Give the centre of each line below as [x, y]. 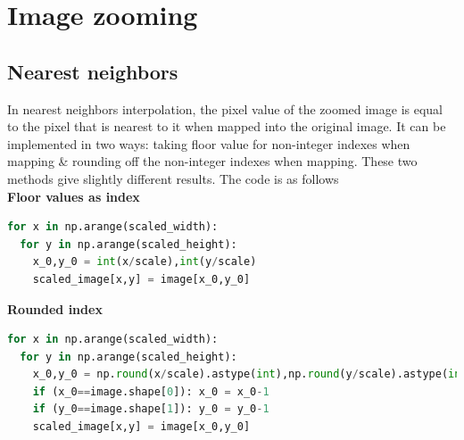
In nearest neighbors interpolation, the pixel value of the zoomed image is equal [225, 108]
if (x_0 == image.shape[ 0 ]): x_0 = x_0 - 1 [151, 391]
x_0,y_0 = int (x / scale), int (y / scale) [145, 262]
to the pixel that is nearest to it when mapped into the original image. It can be [227, 126]
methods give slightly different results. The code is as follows [173, 178]
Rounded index [55, 308]
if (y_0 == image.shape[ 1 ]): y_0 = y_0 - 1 [151, 409]
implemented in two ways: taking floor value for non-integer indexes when [209, 143]
